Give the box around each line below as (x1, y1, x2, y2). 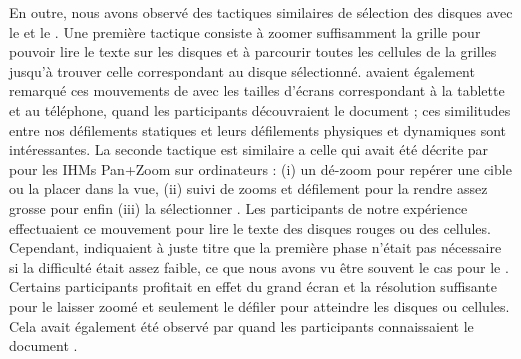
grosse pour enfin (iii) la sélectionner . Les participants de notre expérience (9, 197, 468, 218)
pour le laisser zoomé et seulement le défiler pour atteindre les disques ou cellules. (9, 295, 510, 316)
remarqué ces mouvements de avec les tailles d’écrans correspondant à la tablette (9, 80, 505, 101)
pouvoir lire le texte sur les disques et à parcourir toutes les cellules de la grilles (9, 41, 497, 62)
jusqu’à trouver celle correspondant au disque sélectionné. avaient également (9, 60, 475, 81)
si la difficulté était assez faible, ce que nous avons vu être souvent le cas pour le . (9, 256, 509, 277)
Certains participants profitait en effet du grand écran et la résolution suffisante (9, 276, 497, 297)
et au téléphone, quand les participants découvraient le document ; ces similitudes (9, 99, 511, 120)
